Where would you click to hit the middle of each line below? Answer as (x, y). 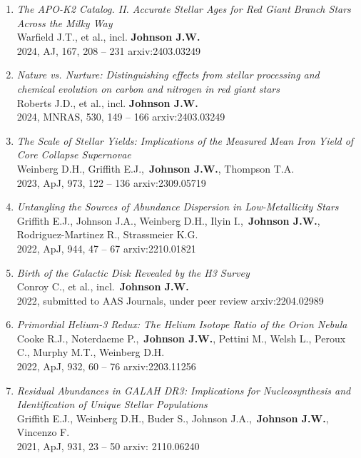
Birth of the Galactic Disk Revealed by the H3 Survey (133, 272)
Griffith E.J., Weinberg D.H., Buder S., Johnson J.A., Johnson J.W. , (173, 418)
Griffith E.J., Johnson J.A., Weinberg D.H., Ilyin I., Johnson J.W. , (168, 220)
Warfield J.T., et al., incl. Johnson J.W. (108, 37)
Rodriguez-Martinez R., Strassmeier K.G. (107, 234)
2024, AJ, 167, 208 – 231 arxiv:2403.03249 (109, 50)
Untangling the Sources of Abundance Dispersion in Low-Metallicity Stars (178, 207)
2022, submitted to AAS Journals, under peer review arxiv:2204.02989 (170, 300)
